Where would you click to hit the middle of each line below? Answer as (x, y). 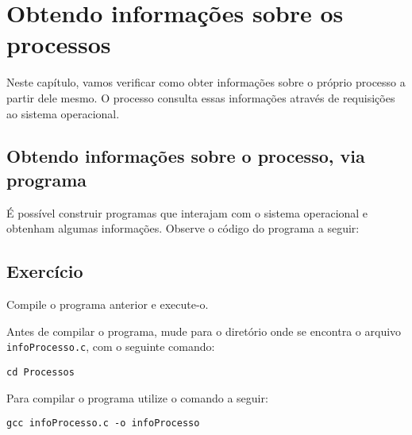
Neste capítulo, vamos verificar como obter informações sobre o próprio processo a (206, 82)
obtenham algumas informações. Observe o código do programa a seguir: (183, 228)
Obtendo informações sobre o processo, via (186, 156)
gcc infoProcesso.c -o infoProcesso (103, 423)
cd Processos (40, 372)
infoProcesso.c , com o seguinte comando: (111, 346)
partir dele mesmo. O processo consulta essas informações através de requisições (201, 97)
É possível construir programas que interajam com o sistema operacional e (187, 212)
